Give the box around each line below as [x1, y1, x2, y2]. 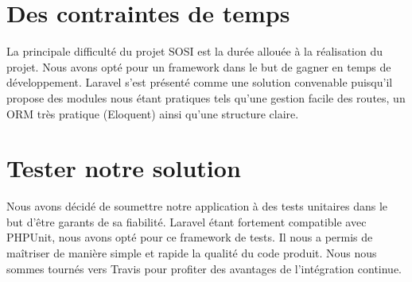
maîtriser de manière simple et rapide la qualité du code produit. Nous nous [6, 245, 377, 261]
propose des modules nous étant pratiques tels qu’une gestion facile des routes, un [6, 89, 406, 106]
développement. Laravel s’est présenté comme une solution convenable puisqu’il [6, 74, 393, 91]
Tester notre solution [6, 152, 241, 184]
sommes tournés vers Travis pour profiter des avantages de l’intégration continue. [6, 260, 402, 276]
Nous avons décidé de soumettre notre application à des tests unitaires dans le [6, 198, 388, 214]
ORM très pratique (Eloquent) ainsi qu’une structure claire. [6, 105, 299, 122]
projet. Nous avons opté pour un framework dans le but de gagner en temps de [6, 58, 391, 75]
